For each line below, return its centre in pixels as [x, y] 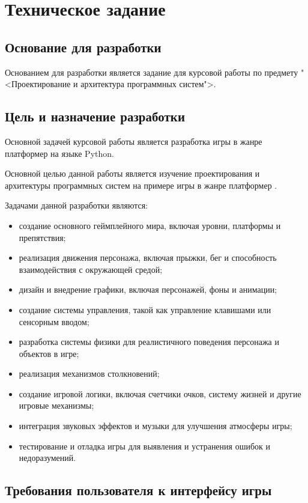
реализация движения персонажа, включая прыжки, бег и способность [148, 258]
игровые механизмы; [56, 405]
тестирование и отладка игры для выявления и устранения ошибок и [145, 446]
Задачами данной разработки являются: [77, 205]
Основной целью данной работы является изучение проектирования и [132, 173]
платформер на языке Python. [59, 153]
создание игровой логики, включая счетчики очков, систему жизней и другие [160, 393]
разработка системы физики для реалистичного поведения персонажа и [149, 342]
